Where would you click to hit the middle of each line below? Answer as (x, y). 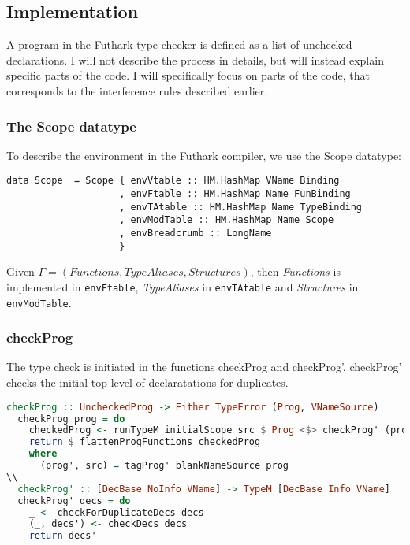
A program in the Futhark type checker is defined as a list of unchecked (179, 44)
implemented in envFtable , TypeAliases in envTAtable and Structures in (183, 286)
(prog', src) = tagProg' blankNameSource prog (164, 466)
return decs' (63, 536)
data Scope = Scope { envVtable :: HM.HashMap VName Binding (173, 181)
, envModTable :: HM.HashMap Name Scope (227, 220)
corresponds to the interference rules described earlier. (137, 90)
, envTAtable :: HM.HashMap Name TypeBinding (241, 207)
